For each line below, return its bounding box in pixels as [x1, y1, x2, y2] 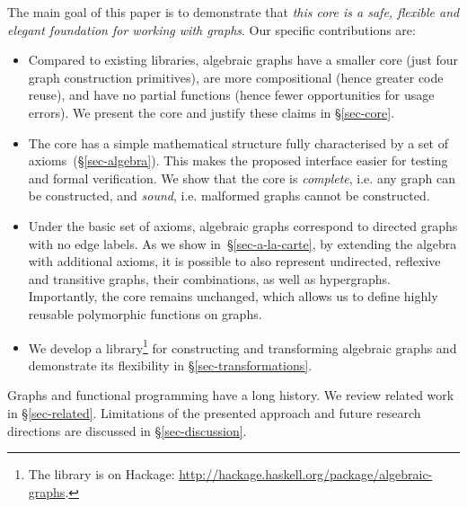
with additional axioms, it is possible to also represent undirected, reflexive [28, 252, 441, 271]
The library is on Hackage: [28, 465, 175, 484]
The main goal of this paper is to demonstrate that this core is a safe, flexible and [7, 3, 460, 21]
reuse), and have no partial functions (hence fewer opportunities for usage [28, 85, 435, 104]
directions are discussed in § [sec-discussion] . [7, 421, 247, 440]
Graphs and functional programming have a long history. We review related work [7, 386, 454, 405]
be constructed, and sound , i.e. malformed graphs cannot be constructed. [28, 186, 430, 205]
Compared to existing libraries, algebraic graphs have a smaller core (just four [28, 50, 459, 69]
